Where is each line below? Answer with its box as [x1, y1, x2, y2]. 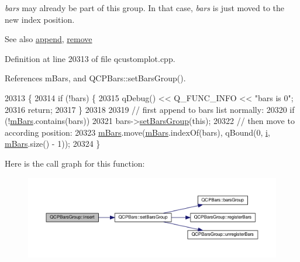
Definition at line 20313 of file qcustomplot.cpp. [5, 52, 175, 64]
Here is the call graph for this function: [5, 157, 145, 169]
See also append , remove [5, 33, 92, 45]
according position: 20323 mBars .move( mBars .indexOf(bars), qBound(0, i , [5, 126, 270, 138]
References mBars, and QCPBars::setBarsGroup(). [5, 72, 186, 84]
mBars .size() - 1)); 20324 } [5, 137, 101, 150]
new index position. [5, 13, 75, 25]
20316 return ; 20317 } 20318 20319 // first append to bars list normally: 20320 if [5, 103, 295, 115]
